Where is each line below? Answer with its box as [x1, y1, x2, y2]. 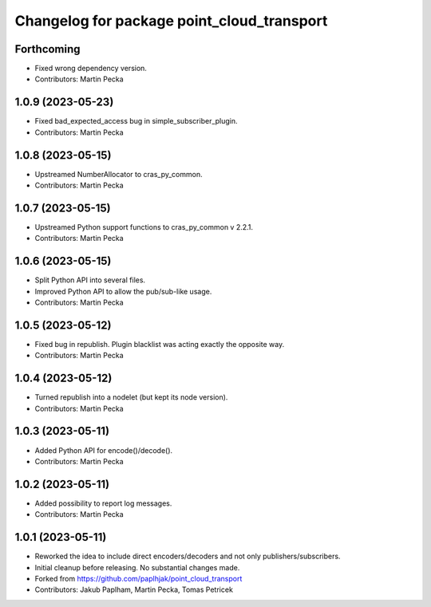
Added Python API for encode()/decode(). [34, 445, 173, 455]
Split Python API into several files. [34, 275, 146, 285]
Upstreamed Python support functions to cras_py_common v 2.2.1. [34, 222, 254, 231]
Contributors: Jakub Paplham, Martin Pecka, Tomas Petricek [34, 585, 233, 594]
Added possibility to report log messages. [34, 499, 172, 508]
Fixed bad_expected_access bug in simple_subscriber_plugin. [34, 116, 239, 126]
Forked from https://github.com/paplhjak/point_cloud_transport [34, 573, 243, 583]
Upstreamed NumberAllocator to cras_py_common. [34, 169, 203, 179]
